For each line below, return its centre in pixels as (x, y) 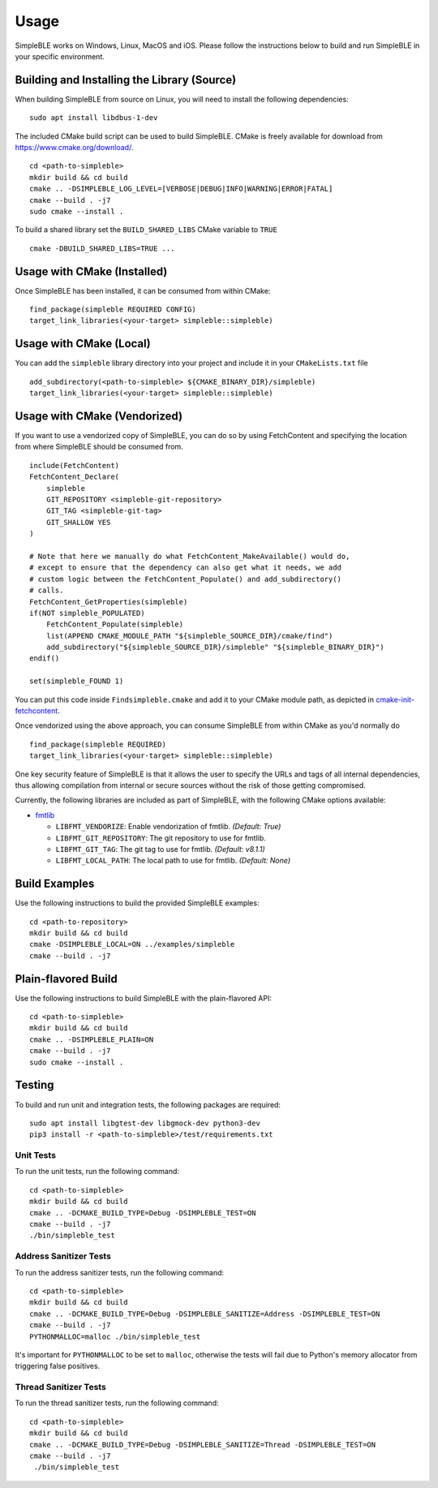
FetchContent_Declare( (75, 477)
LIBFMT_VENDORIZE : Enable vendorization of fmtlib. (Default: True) (168, 827)
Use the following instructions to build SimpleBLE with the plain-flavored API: (143, 998)
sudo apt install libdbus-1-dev (94, 118)
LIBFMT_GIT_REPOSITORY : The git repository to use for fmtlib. (161, 838)
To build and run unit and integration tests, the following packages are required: (148, 1104)
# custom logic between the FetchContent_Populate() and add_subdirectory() (186, 579)
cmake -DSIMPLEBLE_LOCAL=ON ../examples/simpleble (132, 944)
